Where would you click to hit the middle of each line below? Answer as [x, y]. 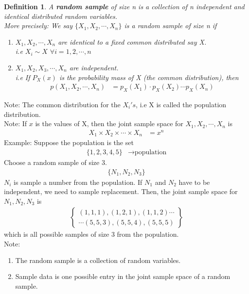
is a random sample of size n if [170, 25]
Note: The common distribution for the [62, 104]
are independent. [94, 67]
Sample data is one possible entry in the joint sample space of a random [123, 276]
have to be [194, 182]
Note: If [16, 123]
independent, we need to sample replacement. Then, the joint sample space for [121, 191]
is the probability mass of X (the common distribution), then [149, 77]
